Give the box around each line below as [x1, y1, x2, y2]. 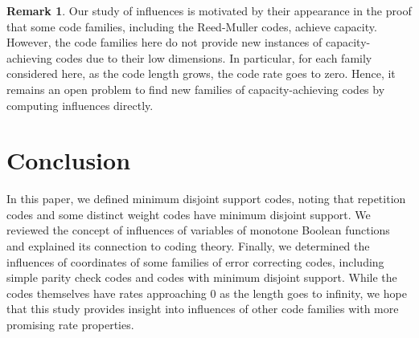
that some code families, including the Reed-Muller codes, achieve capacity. [6, 18, 377, 35]
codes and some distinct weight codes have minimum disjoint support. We [6, 206, 371, 222]
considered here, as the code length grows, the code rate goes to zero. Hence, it [6, 65, 396, 82]
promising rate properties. [6, 316, 134, 333]
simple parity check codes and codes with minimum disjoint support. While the [6, 269, 397, 286]
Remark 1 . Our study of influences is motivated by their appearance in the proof [6, 2, 412, 18]
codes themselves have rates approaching [6, 284, 207, 301]
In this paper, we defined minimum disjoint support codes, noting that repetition [6, 190, 406, 207]
